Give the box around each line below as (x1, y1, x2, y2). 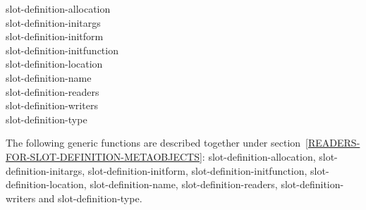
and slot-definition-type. (38, 190, 142, 205)
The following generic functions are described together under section (6, 135, 301, 150)
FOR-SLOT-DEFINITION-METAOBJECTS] (6, 149, 202, 163)
